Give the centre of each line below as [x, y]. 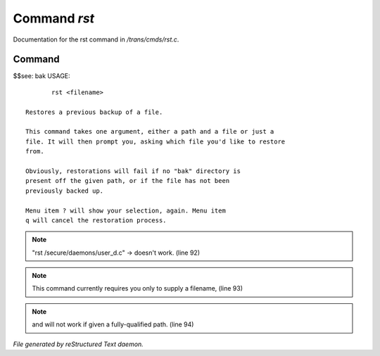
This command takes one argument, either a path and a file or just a [150, 132]
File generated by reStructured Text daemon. [78, 344]
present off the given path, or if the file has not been [128, 181]
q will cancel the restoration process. [96, 220]
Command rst [54, 18]
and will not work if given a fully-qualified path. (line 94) [113, 324]
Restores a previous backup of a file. [94, 112]
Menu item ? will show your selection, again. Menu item [126, 210]
